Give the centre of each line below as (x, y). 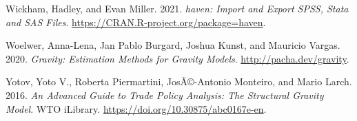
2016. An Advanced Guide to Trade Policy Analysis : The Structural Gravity (165, 95)
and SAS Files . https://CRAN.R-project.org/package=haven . (136, 22)
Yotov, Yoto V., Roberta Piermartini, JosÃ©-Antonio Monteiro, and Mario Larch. (179, 81)
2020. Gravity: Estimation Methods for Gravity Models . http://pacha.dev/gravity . (177, 58)
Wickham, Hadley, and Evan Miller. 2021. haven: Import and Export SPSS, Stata (177, 8)
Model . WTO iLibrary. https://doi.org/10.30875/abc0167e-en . (136, 108)
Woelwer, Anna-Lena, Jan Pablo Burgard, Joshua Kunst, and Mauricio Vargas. (173, 45)
